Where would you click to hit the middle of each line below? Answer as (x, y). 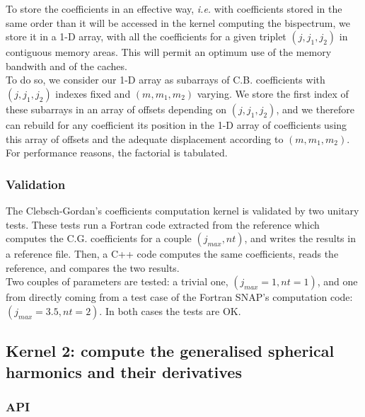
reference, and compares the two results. (93, 267)
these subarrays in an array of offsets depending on (116, 109)
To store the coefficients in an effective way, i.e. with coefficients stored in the (174, 8)
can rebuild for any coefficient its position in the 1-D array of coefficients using (176, 124)
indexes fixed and (93, 93)
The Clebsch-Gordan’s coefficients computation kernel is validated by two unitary (182, 210)
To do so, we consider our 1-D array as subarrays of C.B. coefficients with (166, 80)
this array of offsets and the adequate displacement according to (145, 138)
